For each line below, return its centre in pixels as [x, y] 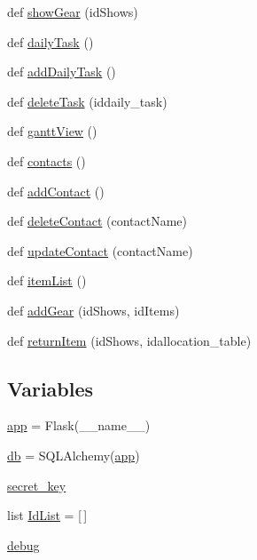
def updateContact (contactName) [100, 250]
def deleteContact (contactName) [97, 221]
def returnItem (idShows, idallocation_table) [129, 340]
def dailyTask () [51, 41]
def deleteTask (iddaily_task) [87, 101]
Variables [51, 388]
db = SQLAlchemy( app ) [74, 455]
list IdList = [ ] [47, 515]
